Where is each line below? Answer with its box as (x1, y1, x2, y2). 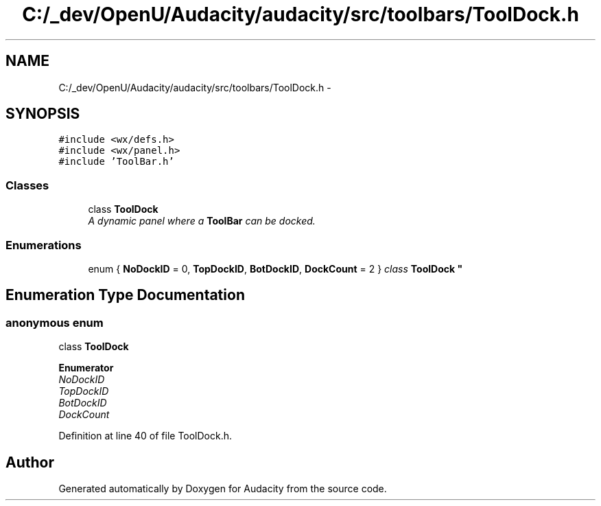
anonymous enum (5, 315, 104, 330)
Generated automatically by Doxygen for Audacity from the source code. (58, 483, 387, 494)
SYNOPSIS (5, 105, 80, 123)
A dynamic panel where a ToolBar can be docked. (88, 215, 316, 227)
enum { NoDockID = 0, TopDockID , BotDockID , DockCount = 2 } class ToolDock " (88, 262, 463, 275)
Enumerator (58, 362, 114, 374)
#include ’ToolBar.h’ (58, 156, 174, 168)
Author (5, 453, 54, 471)
